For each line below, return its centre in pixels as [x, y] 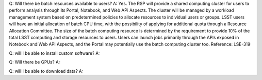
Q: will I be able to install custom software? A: [54, 53]
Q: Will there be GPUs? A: [34, 62]
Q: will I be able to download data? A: [46, 71]
